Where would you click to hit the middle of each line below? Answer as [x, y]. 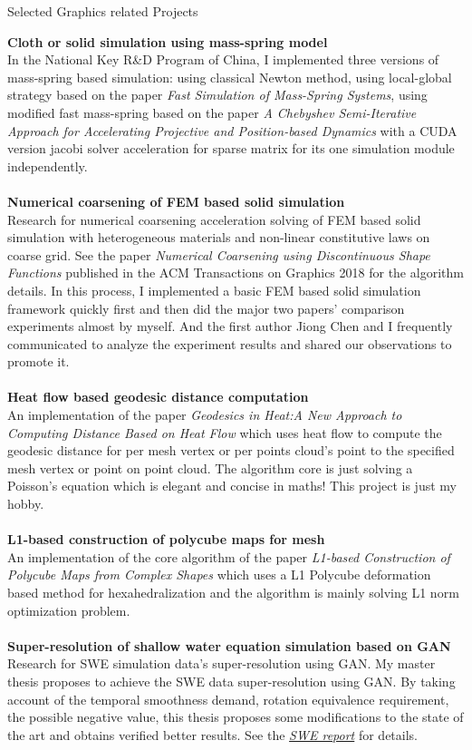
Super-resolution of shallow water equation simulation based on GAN [229, 645]
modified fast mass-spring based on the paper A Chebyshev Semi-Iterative [212, 112]
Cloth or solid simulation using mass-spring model [168, 41]
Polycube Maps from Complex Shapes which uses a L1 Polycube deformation [219, 575]
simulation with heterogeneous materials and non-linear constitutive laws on [219, 237]
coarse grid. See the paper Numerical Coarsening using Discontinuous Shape [219, 254]
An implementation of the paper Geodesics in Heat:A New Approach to [205, 415]
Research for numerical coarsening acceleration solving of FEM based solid [214, 219]
